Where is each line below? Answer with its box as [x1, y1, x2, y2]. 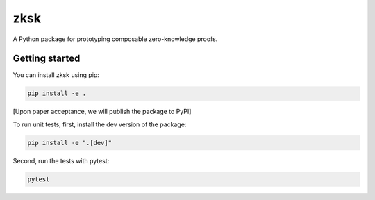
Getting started [12, 53, 81, 65]
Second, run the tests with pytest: [12, 156, 110, 165]
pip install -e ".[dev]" [27, 139, 112, 147]
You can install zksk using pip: [12, 71, 100, 79]
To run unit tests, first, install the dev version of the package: [12, 120, 187, 128]
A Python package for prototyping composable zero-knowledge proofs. [12, 35, 218, 43]
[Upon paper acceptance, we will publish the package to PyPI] [12, 108, 192, 116]
